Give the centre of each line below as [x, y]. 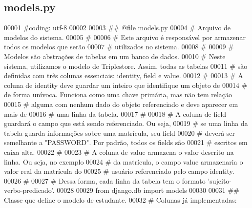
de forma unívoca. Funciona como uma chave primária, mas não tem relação [118, 94]
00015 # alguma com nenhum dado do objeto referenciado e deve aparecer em [121, 104]
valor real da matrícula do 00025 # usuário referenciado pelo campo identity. [119, 171]
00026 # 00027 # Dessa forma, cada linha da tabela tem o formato [105, 180]
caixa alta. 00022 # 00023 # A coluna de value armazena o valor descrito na [119, 152]
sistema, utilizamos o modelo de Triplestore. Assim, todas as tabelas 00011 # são [126, 66]
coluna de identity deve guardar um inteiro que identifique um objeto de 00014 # [126, 85]
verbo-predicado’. [29, 190]
